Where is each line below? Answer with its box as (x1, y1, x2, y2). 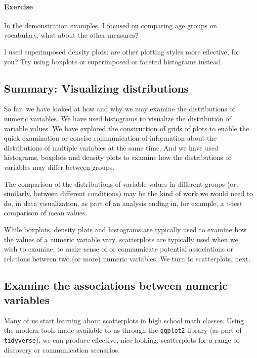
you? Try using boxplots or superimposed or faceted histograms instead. (4, 56, 222, 66)
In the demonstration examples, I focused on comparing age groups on (4, 20, 217, 30)
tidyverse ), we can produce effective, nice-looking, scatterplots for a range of (4, 335, 239, 345)
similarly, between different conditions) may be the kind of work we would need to (4, 188, 253, 199)
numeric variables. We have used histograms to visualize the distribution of (4, 113, 231, 123)
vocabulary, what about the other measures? (4, 30, 139, 40)
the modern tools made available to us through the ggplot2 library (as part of (4, 325, 242, 335)
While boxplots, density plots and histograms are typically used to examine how (4, 224, 247, 234)
